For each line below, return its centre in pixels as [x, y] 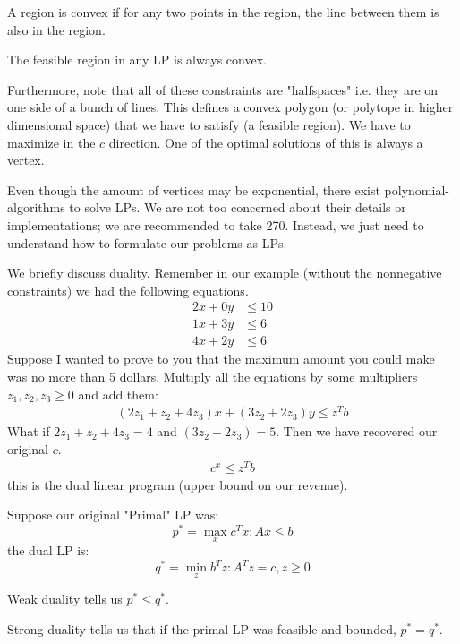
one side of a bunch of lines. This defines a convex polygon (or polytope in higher [230, 107]
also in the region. [56, 29]
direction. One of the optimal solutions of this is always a [266, 142]
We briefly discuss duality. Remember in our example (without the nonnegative [225, 273]
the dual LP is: [48, 550]
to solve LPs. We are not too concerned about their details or [238, 207]
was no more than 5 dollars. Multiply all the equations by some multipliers [213, 376]
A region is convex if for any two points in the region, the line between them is [223, 12]
